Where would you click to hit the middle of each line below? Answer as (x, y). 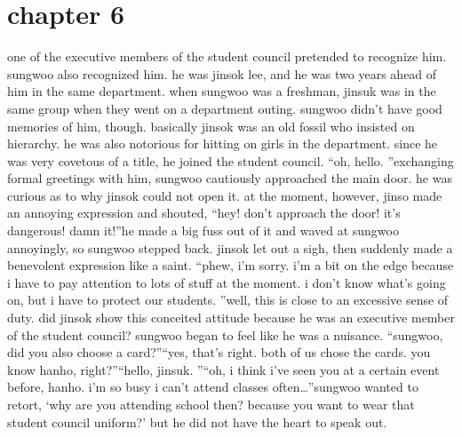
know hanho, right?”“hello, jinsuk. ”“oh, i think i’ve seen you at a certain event (223, 369)
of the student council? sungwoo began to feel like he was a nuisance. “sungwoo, (225, 334)
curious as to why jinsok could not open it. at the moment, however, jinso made (225, 195)
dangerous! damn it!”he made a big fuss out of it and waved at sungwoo (203, 230)
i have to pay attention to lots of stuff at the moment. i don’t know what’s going (227, 282)
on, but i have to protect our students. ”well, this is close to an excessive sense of (228, 300)
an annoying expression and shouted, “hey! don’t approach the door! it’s (204, 213)
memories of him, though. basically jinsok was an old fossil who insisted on (211, 126)
